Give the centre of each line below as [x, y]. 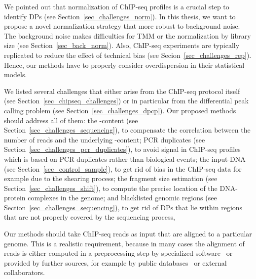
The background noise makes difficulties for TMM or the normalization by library [128, 35]
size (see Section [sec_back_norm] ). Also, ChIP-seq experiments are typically [122, 45]
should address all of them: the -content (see [71, 120]
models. [16, 74]
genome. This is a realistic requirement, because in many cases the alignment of [124, 243]
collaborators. [25, 272]
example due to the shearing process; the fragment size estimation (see [111, 178]
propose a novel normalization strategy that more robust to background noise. [122, 26]
